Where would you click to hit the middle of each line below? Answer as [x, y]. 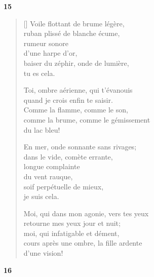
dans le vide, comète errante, [68, 156]
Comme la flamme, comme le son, [76, 110]
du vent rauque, [48, 176]
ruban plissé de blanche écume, [72, 33]
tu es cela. [39, 73]
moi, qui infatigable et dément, [71, 233]
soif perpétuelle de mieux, [64, 186]
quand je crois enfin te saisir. [68, 100]
